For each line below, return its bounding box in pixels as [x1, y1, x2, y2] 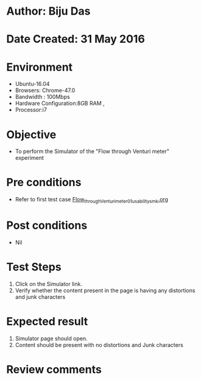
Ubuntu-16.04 [15, 81, 50, 88]
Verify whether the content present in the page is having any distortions [15, 287, 196, 294]
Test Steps [6, 260, 62, 274]
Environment [6, 60, 73, 74]
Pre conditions [6, 176, 82, 190]
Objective [6, 127, 57, 142]
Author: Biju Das [6, 4, 91, 18]
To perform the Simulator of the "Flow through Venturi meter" [15, 148, 169, 155]
